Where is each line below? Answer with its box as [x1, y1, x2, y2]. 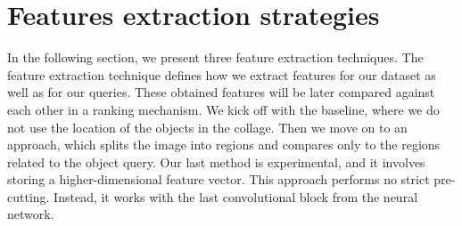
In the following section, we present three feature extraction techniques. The [7, 48, 424, 67]
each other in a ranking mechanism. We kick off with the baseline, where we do [7, 100, 440, 118]
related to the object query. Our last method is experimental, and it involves [7, 152, 425, 171]
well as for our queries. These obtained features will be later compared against [7, 83, 435, 101]
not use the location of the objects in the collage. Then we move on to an [7, 117, 408, 136]
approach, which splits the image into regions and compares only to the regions [7, 135, 441, 154]
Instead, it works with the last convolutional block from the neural [54, 187, 418, 206]
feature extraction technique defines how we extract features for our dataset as [7, 65, 436, 84]
